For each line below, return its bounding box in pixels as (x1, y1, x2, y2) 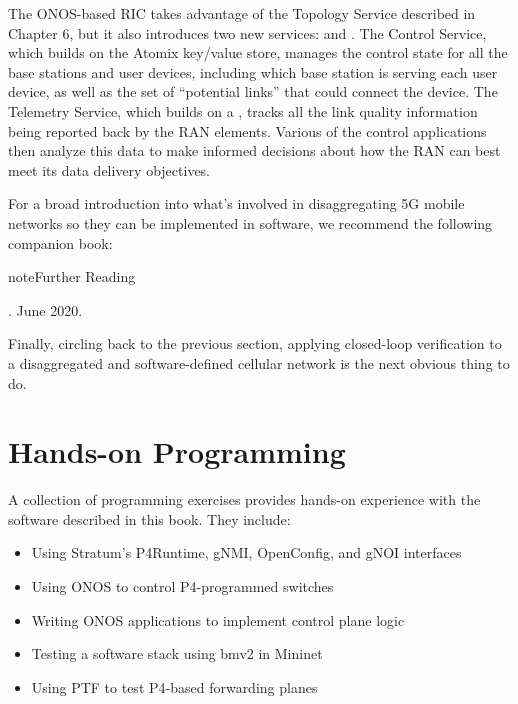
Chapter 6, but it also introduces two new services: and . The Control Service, (8, 22, 487, 43)
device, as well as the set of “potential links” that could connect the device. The (8, 81, 498, 102)
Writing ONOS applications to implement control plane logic (31, 609, 405, 630)
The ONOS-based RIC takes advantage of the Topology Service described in (8, 3, 476, 23)
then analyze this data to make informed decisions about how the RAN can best (8, 140, 501, 161)
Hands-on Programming (8, 431, 346, 472)
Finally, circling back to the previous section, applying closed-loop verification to (8, 333, 502, 354)
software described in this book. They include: (8, 508, 291, 529)
